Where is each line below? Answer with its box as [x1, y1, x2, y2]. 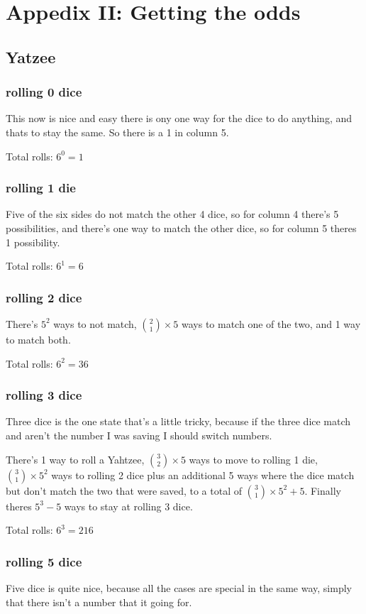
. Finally [304, 483, 341, 498]
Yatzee [6, 45, 56, 67]
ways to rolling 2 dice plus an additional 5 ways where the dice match [51, 467, 355, 482]
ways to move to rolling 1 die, [189, 451, 318, 466]
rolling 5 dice [6, 552, 82, 570]
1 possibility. [6, 234, 60, 249]
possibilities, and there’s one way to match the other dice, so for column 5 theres [6, 220, 357, 235]
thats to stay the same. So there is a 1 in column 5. [6, 124, 229, 139]
